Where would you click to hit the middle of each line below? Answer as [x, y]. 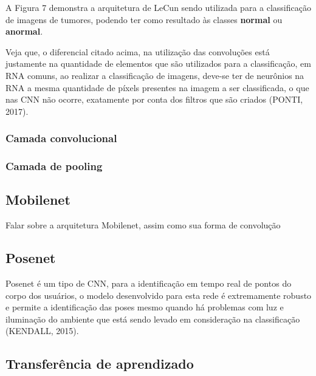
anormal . [24, 31]
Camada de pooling [54, 166]
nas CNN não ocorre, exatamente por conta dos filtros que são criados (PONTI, [154, 99]
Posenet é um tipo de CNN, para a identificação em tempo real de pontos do [149, 283]
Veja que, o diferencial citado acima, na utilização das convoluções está [138, 51]
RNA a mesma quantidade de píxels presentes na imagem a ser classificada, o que [157, 87]
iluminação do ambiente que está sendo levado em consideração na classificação [153, 319]
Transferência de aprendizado [100, 364]
